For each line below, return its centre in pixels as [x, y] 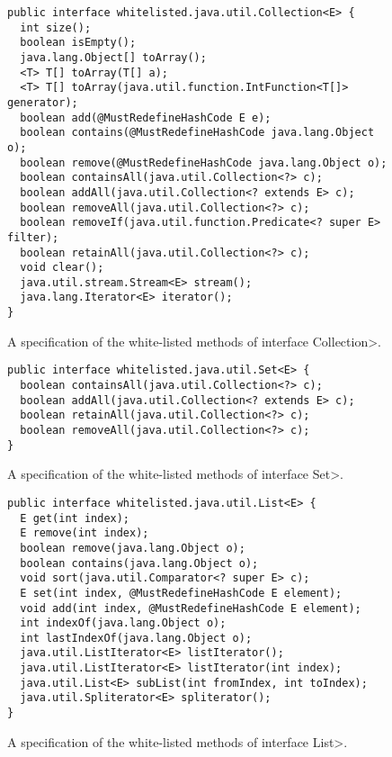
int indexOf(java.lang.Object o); [123, 623]
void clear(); [62, 268]
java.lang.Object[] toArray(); [113, 57]
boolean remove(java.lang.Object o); [133, 548]
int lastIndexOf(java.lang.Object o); [136, 638]
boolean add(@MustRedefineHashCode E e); [146, 117]
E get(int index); [75, 518]
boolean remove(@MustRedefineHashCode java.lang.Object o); [204, 162]
